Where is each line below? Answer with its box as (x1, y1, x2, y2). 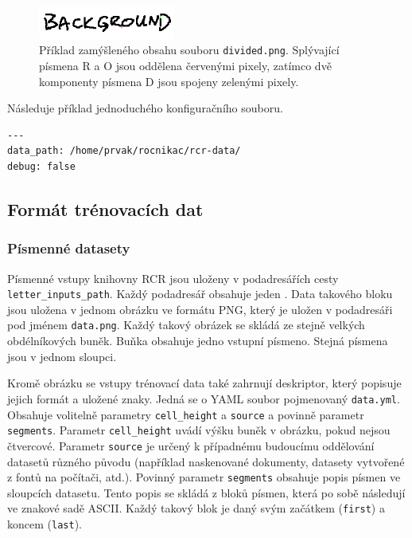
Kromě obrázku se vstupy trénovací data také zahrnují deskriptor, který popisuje (7, 375, 402, 391)
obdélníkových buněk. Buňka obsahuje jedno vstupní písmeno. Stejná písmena (7, 332, 388, 349)
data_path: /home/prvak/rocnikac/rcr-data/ (7, 145, 241, 157)
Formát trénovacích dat (7, 197, 204, 222)
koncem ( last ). (7, 516, 82, 532)
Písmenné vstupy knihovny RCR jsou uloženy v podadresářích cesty (7, 269, 339, 286)
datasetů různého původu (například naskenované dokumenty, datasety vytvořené (7, 453, 405, 469)
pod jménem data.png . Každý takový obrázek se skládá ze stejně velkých (7, 316, 365, 333)
